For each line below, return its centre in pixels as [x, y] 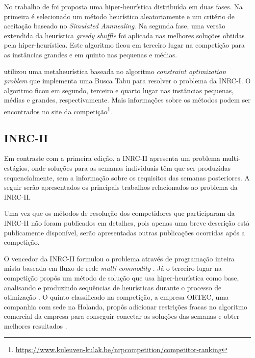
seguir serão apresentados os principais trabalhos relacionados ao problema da [121, 187]
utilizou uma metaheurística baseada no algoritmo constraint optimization [115, 71]
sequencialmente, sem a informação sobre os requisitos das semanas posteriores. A [127, 177]
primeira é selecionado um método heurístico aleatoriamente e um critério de [119, 16]
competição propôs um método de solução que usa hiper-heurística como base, [122, 277]
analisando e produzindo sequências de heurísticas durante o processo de [113, 287]
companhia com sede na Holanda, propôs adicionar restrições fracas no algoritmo [126, 306]
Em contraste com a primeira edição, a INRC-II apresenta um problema [112, 158]
